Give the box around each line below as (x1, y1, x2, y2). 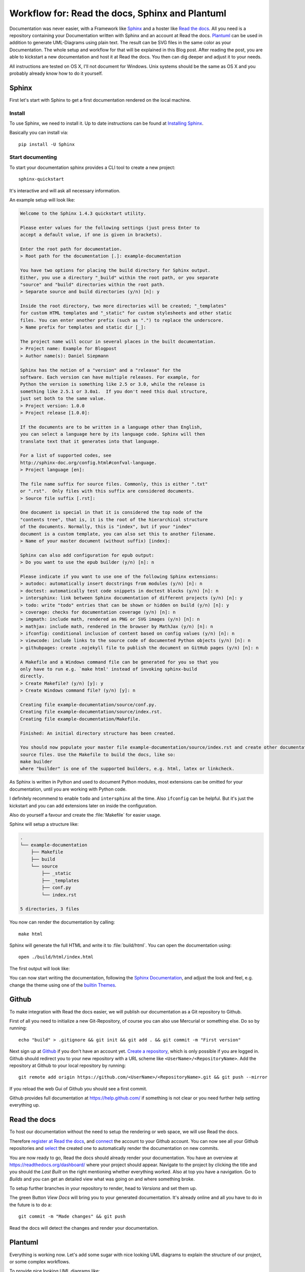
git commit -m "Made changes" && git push (18, 1213, 126, 1220)
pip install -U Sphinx (18, 141, 75, 147)
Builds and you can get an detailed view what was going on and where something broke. (9, 1176, 195, 1182)
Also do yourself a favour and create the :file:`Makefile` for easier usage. (9, 812, 161, 818)
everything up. (9, 1102, 40, 1108)
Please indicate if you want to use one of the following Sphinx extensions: (20, 573, 219, 580)
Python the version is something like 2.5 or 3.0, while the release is (20, 382, 205, 387)
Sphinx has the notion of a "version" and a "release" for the (20, 367, 181, 373)
